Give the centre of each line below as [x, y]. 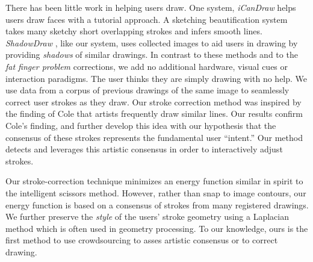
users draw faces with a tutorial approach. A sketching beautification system [147, 19]
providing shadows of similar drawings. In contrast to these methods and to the [152, 55]
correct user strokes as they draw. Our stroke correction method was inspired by [153, 101]
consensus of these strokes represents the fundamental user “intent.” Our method [154, 137]
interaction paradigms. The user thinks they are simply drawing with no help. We [156, 78]
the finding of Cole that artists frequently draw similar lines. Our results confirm [154, 114]
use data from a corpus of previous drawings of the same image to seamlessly [147, 90]
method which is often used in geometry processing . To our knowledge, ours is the [157, 228]
